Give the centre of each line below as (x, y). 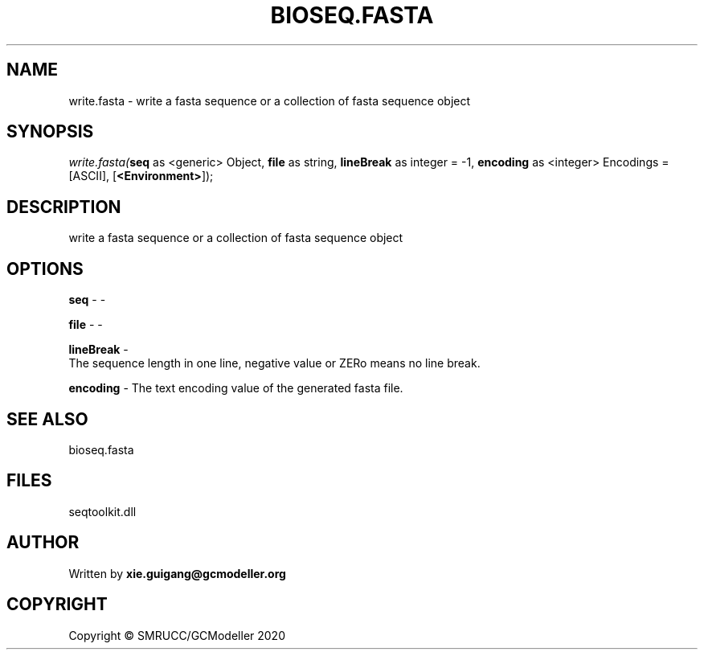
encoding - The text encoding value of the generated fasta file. (236, 388)
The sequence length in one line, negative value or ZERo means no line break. (274, 363)
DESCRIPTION (64, 207)
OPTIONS (45, 269)
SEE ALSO (47, 419)
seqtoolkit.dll (102, 511)
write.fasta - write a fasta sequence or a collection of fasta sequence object (270, 100)
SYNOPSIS (50, 132)
